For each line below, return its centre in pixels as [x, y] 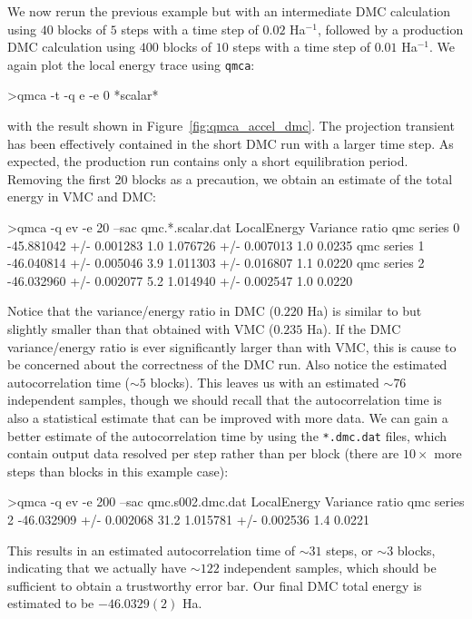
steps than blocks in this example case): [118, 471]
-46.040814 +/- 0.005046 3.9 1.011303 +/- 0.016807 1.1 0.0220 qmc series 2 [216, 263]
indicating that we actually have [97, 568]
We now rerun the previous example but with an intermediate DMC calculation [229, 11]
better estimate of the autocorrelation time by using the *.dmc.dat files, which [227, 435]
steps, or [349, 550]
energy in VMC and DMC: [82, 197]
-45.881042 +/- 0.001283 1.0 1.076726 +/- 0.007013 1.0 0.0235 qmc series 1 [216, 245]
